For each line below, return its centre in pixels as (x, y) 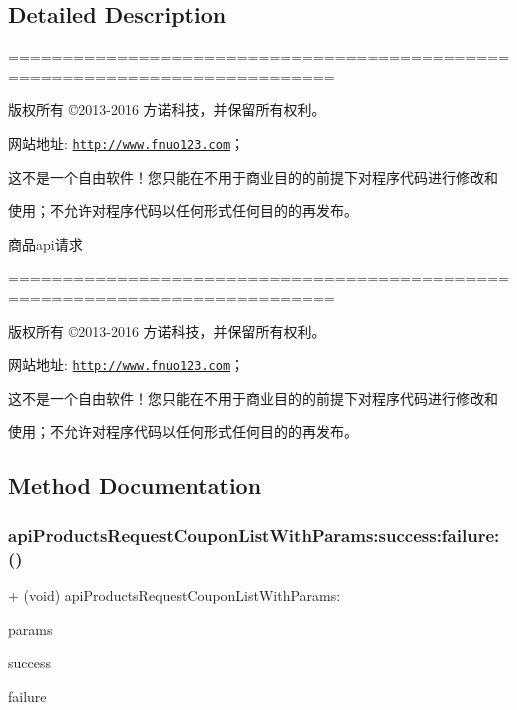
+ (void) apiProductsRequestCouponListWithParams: (174, 594)
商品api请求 (45, 243)
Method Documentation (135, 485)
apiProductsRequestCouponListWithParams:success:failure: (254, 534)
